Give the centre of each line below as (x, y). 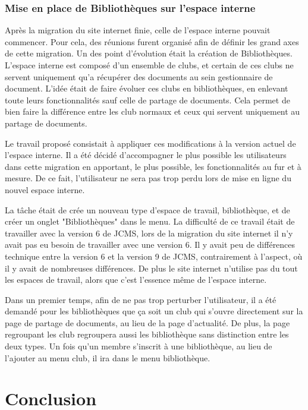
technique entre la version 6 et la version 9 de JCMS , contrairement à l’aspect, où (154, 256)
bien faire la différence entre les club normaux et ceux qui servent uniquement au (153, 111)
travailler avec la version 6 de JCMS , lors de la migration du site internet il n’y (149, 233)
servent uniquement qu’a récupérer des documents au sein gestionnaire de (139, 76)
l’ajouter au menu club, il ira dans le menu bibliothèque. (108, 357)
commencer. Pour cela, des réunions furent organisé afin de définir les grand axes (152, 41)
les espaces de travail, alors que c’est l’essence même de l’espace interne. (136, 280)
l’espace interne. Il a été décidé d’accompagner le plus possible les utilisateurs (146, 155)
